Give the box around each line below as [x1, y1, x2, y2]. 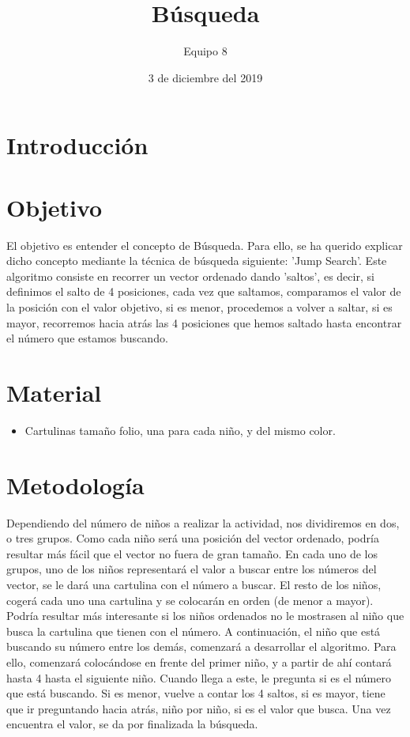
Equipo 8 [183, 43, 228, 59]
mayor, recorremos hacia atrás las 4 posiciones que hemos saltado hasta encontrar [6, 314, 402, 331]
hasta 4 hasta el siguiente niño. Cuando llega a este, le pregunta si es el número [6, 669, 391, 686]
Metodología [6, 468, 145, 501]
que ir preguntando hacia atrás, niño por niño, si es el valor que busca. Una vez [6, 700, 391, 716]
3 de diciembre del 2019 [148, 69, 263, 85]
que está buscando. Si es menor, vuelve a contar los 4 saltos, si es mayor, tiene [6, 685, 386, 701]
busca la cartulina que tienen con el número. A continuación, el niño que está [6, 622, 381, 639]
